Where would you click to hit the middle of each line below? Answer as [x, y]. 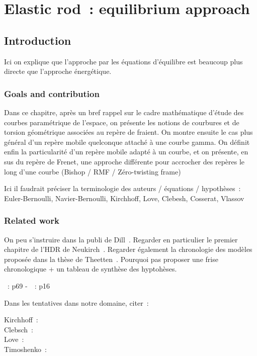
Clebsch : [19, 329]
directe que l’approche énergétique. [58, 71]
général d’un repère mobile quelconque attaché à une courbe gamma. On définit [127, 142]
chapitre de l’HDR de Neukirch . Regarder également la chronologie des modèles [128, 249]
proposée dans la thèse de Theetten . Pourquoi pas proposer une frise [111, 259]
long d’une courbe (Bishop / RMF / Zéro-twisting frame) [93, 171]
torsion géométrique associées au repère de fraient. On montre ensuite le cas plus [128, 132]
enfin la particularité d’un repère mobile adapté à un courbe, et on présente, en [126, 152]
